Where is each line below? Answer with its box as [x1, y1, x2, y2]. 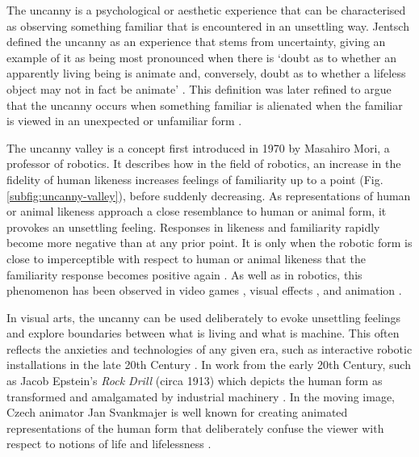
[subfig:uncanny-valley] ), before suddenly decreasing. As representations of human [6, 187, 411, 203]
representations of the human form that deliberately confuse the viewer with [6, 419, 384, 436]
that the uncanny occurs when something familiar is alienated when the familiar [6, 96, 403, 113]
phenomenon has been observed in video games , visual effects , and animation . [6, 282, 402, 299]
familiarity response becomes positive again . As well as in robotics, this [6, 266, 362, 283]
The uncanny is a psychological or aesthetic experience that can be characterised [6, 2, 406, 18]
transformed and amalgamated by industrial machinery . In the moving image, [6, 388, 396, 405]
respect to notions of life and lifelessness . [6, 435, 212, 452]
